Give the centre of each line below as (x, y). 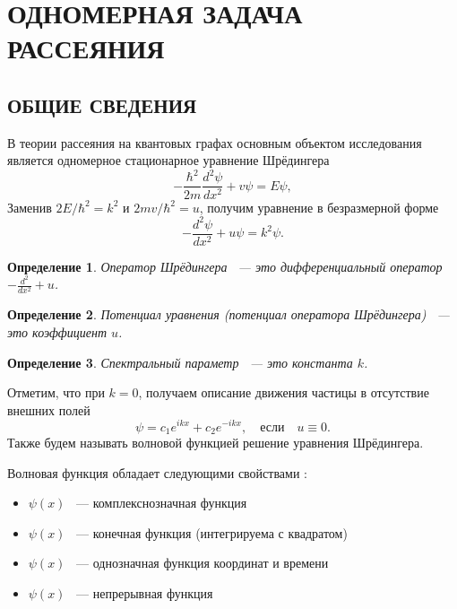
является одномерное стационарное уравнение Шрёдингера (168, 160)
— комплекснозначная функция (162, 503)
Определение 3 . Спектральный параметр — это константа (180, 362)
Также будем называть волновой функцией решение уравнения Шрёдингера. (216, 442)
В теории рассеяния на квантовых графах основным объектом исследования (215, 142)
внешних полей (49, 409)
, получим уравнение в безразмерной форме (319, 207)
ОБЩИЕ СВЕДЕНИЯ (102, 104)
